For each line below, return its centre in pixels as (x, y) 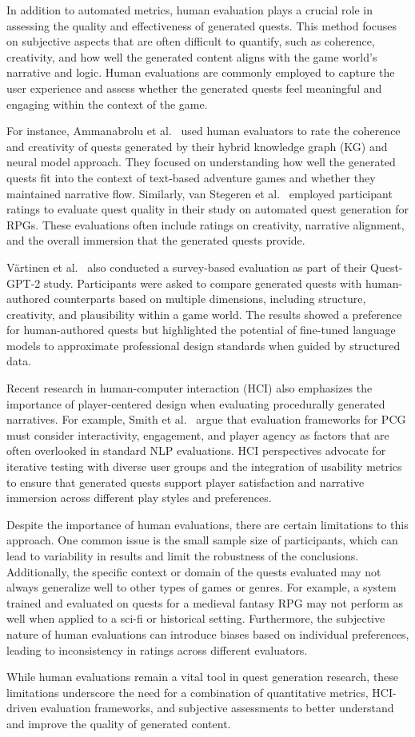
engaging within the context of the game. (107, 104)
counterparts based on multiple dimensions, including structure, (210, 299)
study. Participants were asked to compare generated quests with (203, 283)
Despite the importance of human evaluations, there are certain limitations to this (207, 524)
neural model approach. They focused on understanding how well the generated (201, 162)
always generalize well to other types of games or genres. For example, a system (202, 587)
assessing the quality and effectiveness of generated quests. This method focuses (202, 25)
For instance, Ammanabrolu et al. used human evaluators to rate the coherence (204, 131)
